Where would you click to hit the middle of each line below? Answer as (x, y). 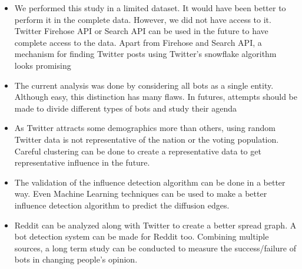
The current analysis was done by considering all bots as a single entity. (144, 85)
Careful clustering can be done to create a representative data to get (138, 151)
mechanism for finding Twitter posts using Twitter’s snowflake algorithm (145, 54)
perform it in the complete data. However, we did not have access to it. (143, 19)
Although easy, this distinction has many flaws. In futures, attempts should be (156, 97)
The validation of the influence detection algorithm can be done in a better (150, 182)
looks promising (43, 65)
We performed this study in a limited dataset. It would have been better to (150, 8)
